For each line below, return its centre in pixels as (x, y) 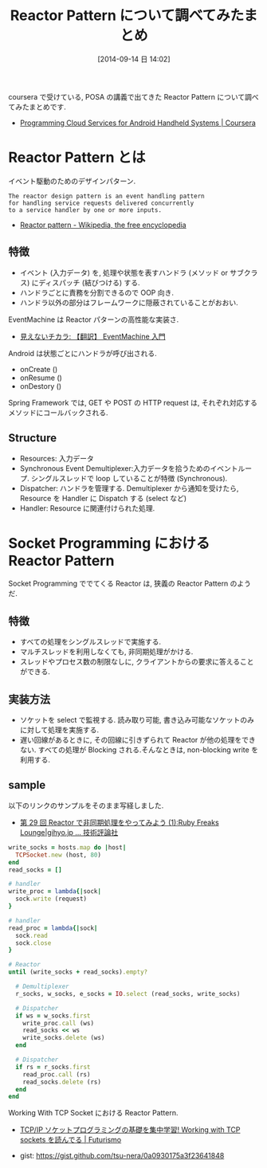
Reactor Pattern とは (77, 157)
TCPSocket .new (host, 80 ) (59, 855)
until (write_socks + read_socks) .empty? (78, 972)
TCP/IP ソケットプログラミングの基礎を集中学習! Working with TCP (130, 1130)
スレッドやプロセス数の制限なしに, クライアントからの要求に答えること (137, 662)
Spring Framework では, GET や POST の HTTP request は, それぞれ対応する (133, 402)
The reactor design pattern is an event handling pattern (106, 196)
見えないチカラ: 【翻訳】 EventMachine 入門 (92, 336)
